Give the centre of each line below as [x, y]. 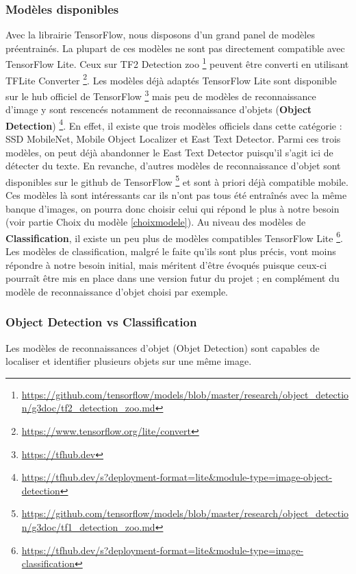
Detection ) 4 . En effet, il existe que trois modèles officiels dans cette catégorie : [174, 124]
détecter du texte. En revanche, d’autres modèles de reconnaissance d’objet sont [173, 166]
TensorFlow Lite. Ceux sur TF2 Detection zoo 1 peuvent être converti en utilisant [177, 63]
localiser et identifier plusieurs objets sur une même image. [129, 361]
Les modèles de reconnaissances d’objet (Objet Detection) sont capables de [163, 347]
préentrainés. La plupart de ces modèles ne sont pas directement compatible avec [175, 48]
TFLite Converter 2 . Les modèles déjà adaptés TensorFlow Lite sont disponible [171, 79]
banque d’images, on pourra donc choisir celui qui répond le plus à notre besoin [173, 208]
